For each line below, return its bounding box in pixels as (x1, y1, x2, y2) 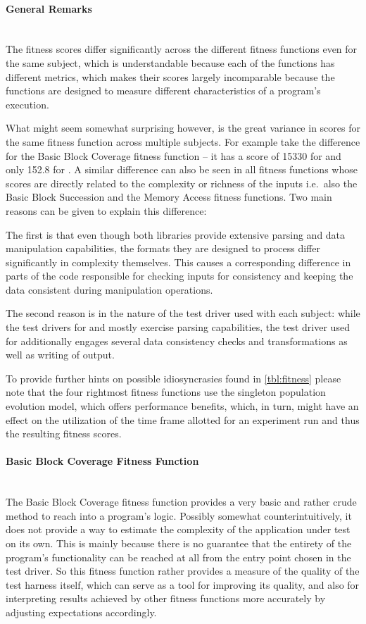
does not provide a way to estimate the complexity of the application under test (6, 522, 351, 537)
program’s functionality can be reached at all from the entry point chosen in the (6, 549, 351, 564)
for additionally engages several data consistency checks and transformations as (6, 333, 348, 348)
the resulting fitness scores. (6, 426, 122, 441)
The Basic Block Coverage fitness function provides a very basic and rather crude (6, 494, 357, 509)
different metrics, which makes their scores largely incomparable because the (6, 69, 335, 84)
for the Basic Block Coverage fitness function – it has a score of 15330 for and (6, 148, 341, 163)
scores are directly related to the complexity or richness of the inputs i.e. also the (6, 175, 358, 190)
